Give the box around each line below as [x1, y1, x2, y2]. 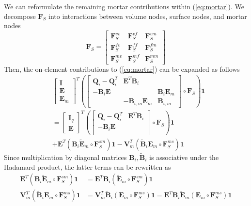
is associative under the [149, 152, 219, 162]
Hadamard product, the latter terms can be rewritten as [4, 161, 171, 172]
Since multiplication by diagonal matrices [4, 152, 127, 162]
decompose [4, 11, 36, 21]
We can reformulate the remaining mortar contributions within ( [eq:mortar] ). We [4, 1, 244, 11]
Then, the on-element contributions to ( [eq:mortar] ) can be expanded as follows [4, 63, 240, 74]
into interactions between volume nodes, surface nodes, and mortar [48, 11, 247, 21]
